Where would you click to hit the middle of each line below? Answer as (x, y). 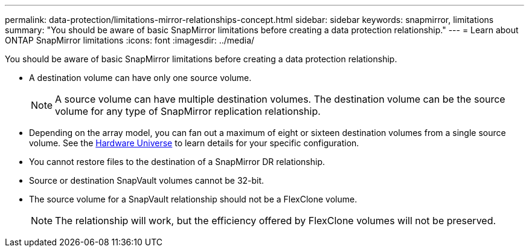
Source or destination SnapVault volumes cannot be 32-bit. (147, 180)
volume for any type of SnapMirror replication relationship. (188, 111)
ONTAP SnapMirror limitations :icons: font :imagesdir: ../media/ (130, 40)
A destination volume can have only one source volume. (140, 78)
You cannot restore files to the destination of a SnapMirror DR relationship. (177, 162)
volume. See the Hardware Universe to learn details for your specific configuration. (194, 143)
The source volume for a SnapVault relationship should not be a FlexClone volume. (193, 199)
